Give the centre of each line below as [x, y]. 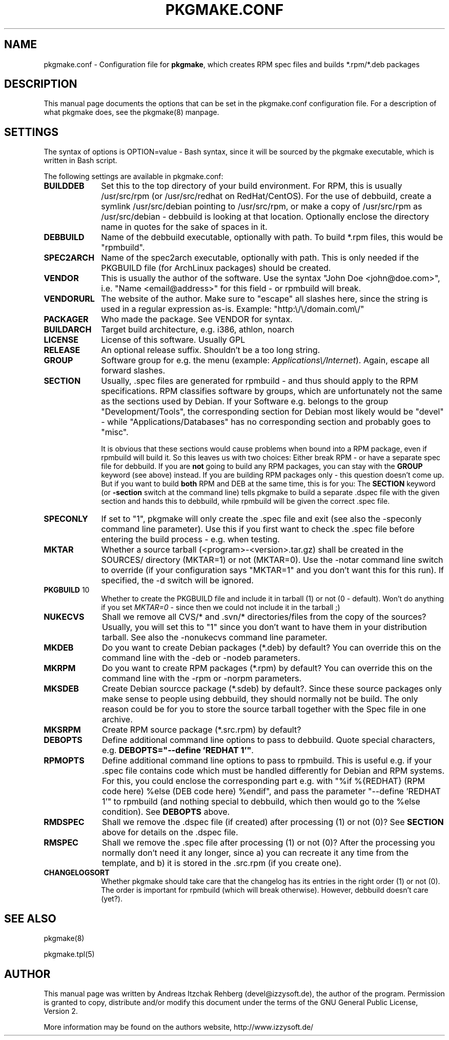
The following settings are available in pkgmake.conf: [134, 176]
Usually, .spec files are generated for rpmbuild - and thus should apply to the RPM [260, 381]
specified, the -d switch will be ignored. [177, 581]
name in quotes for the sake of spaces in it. [184, 227]
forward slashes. [133, 371]
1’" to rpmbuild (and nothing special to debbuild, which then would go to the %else [261, 802]
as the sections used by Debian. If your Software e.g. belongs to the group [245, 401]
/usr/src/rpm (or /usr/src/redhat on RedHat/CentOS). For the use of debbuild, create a [266, 196]
